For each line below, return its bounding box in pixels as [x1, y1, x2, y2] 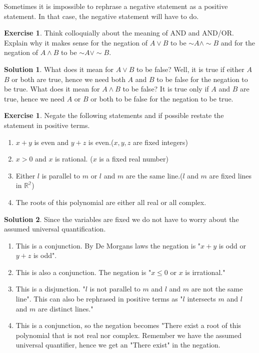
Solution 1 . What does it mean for [4, 63, 114, 74]
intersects [187, 293, 216, 304]
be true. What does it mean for [4, 83, 100, 94]
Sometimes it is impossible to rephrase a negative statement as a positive [4, 1, 228, 11]
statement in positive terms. [4, 119, 90, 130]
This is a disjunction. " [15, 283, 85, 294]
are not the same [191, 283, 243, 294]
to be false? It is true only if [122, 83, 209, 94]
